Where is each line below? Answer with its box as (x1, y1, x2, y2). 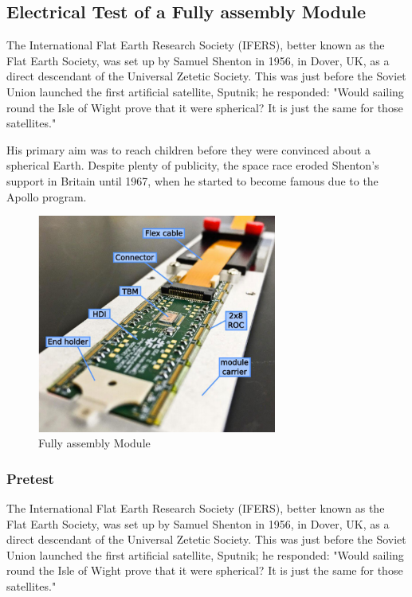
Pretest (6, 468, 54, 488)
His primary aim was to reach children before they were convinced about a (6, 141, 371, 158)
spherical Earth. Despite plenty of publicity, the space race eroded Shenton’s (6, 157, 379, 174)
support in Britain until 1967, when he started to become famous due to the (6, 172, 379, 189)
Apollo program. (6, 188, 87, 205)
